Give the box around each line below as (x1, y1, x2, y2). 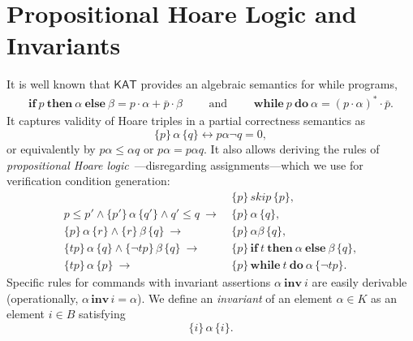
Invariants (6, 28, 121, 62)
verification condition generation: (6, 172, 170, 189)
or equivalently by (6, 140, 96, 158)
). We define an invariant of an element (137, 289, 333, 306)
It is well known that (6, 76, 110, 93)
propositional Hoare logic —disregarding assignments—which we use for (6, 156, 364, 173)
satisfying (78, 305, 126, 322)
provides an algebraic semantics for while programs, (140, 76, 398, 93)
